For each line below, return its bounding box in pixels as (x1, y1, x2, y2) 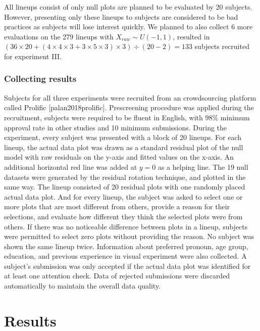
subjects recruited (194, 41, 249, 52)
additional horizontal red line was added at (4, 161, 137, 172)
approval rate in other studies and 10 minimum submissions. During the (4, 122, 227, 132)
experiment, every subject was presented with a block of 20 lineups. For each (4, 132, 242, 143)
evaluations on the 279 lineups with (4, 31, 114, 41)
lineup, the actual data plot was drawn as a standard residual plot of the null (4, 141, 243, 152)
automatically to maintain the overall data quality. (4, 280, 161, 291)
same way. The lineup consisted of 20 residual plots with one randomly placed (4, 181, 245, 192)
